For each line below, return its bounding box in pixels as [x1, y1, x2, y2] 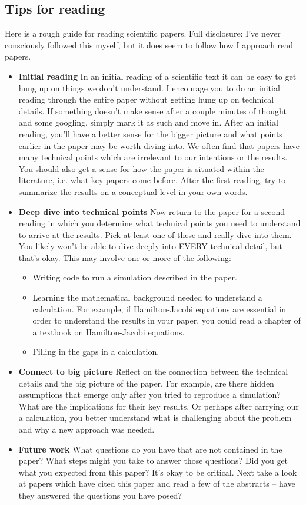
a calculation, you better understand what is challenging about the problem [18, 411, 292, 424]
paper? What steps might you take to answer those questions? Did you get [18, 454, 288, 467]
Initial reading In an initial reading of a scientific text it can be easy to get [18, 70, 297, 82]
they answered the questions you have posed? [18, 489, 182, 501]
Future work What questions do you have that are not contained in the [18, 443, 282, 455]
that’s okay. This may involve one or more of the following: [18, 251, 231, 263]
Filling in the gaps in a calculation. [32, 345, 159, 358]
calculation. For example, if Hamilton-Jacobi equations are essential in [32, 302, 287, 315]
